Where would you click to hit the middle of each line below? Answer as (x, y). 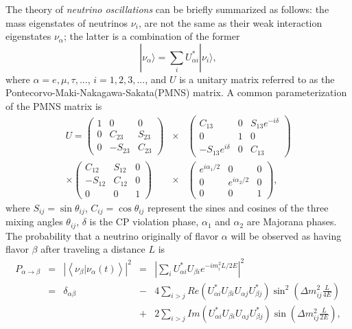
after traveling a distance (93, 249)
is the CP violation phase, (144, 222)
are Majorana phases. (292, 222)
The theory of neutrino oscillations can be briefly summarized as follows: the (167, 9)
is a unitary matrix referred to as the (257, 79)
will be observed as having (286, 235)
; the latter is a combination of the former (152, 36)
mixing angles (34, 222)
